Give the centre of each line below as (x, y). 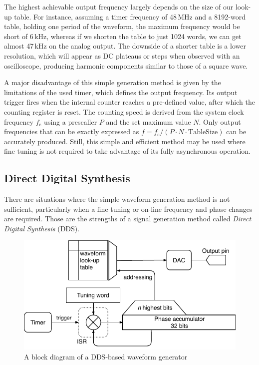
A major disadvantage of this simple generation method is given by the (113, 82)
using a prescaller (71, 121)
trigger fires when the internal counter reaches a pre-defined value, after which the (129, 102)
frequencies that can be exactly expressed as (72, 131)
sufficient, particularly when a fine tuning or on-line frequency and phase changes (128, 209)
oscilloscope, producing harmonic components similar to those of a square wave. (126, 65)
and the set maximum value (148, 121)
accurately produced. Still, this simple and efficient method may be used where (125, 141)
